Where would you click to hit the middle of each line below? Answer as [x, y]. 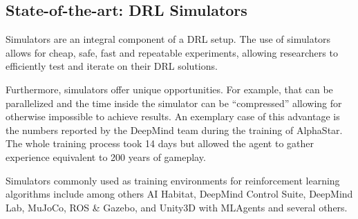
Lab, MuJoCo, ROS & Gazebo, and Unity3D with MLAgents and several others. [177, 207]
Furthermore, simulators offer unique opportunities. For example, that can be [169, 89]
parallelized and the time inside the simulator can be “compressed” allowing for [174, 103]
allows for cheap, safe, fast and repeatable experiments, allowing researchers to [172, 52]
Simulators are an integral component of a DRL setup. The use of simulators [168, 39]
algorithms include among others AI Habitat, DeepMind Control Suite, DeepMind [179, 194]
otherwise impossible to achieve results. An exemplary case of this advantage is [173, 116]
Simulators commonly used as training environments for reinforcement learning [173, 180]
